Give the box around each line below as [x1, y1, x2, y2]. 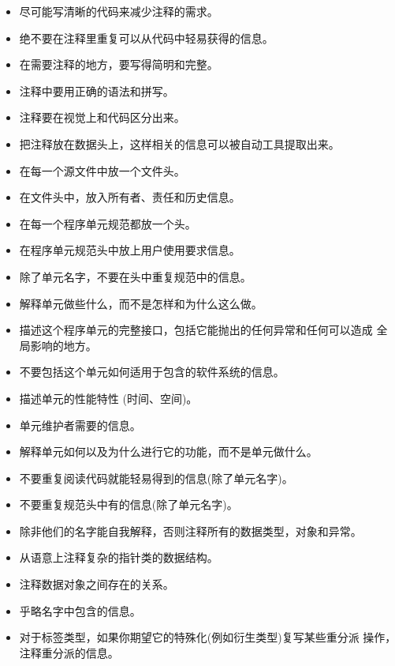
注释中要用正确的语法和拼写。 [19, 82, 174, 99]
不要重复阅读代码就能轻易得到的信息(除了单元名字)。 [19, 469, 293, 486]
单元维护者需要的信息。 [19, 416, 141, 433]
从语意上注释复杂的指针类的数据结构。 [19, 549, 218, 566]
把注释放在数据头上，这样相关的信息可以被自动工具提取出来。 [19, 135, 340, 152]
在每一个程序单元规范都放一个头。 [19, 215, 196, 231]
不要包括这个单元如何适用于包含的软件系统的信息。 [19, 363, 285, 380]
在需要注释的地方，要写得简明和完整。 [19, 56, 218, 73]
